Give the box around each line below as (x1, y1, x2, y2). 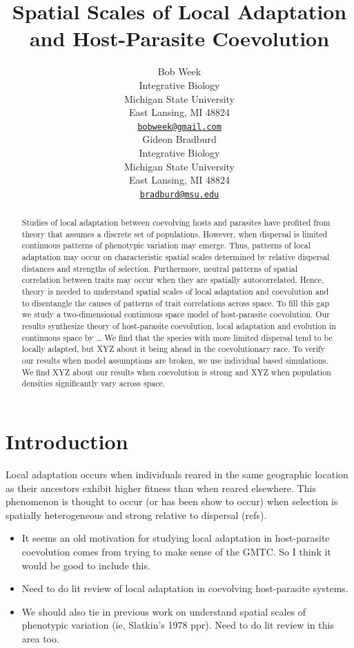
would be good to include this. (21, 558, 150, 572)
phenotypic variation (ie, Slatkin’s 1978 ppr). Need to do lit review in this (21, 618, 334, 632)
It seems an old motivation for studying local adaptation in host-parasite (21, 531, 330, 545)
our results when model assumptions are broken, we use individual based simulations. (21, 355, 328, 366)
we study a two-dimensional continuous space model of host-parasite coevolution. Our (21, 308, 330, 320)
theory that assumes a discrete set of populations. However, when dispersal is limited (21, 228, 328, 239)
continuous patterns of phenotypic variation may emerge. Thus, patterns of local (21, 239, 311, 251)
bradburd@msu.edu (139, 189, 219, 199)
